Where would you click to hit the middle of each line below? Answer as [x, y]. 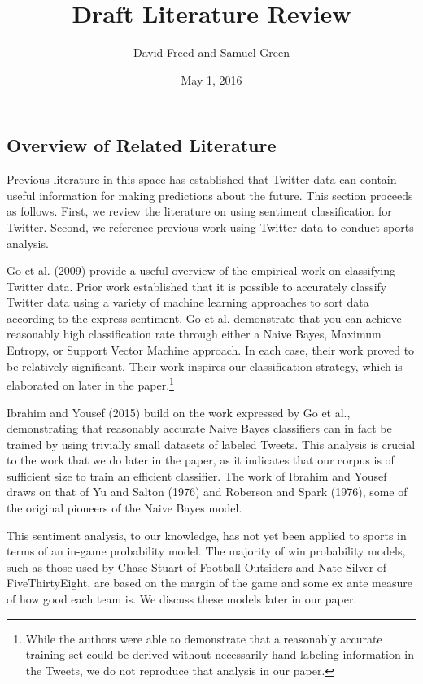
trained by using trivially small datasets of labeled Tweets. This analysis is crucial [211, 444]
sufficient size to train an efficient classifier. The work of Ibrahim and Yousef [197, 475]
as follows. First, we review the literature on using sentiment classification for [199, 211]
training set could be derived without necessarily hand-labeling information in [220, 654]
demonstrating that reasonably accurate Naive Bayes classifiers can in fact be [199, 428]
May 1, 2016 [211, 79]
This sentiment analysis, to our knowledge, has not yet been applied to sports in [207, 535]
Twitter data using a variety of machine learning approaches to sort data [188, 302]
